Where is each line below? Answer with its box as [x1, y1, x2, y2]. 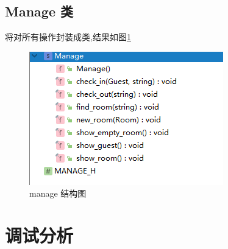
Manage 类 [5, 2, 74, 21]
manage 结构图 [29, 187, 87, 200]
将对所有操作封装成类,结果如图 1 [5, 30, 131, 43]
